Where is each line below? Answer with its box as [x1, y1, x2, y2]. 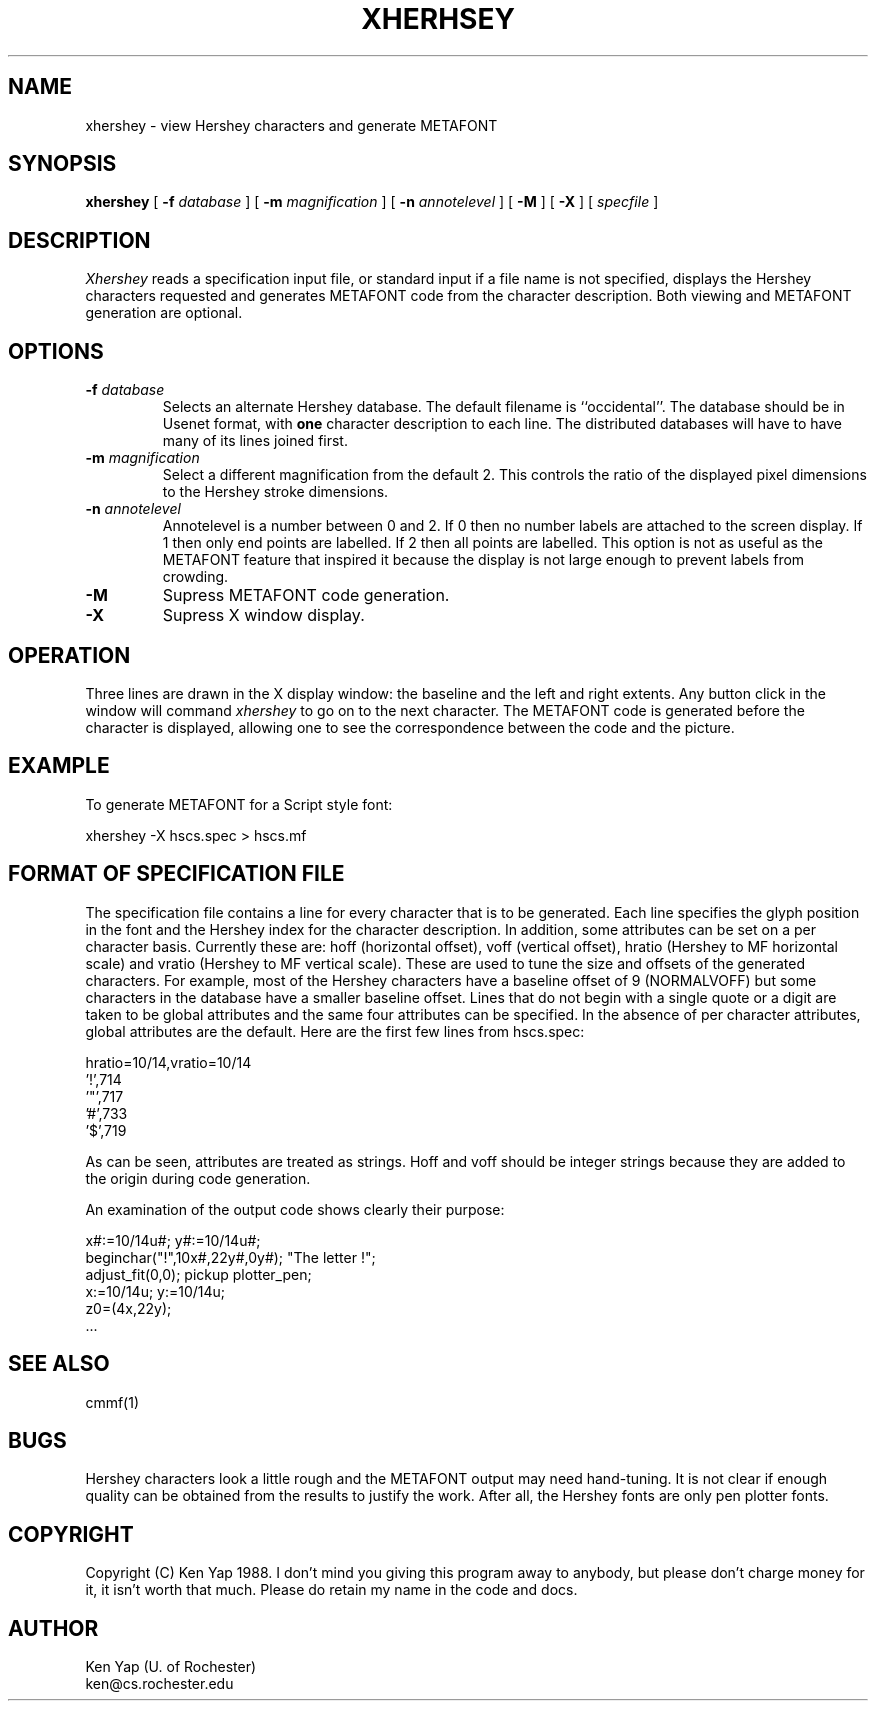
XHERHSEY [361, 2, 515, 36]
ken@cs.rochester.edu [85, 1675, 234, 1693]
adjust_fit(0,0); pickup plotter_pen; [85, 1265, 312, 1283]
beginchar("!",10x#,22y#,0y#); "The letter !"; [85, 1248, 376, 1266]
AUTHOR [8, 1615, 99, 1641]
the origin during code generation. [85, 1169, 311, 1187]
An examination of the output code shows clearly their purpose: [85, 1200, 505, 1218]
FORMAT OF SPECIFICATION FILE [8, 861, 345, 887]
